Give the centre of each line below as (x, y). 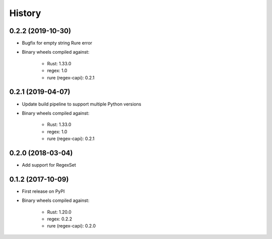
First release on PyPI (43, 191)
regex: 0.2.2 (60, 219)
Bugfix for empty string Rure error (57, 43)
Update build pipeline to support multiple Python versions (82, 104)
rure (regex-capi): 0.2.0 (71, 226)
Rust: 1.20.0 (59, 212)
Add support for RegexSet (49, 165)
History (25, 13)
